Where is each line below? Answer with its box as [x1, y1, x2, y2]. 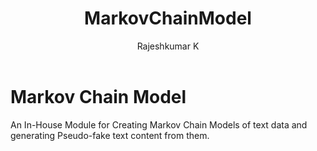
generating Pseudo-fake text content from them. [10, 129, 210, 141]
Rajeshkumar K [136, 40, 200, 52]
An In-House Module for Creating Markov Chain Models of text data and [10, 118, 308, 131]
